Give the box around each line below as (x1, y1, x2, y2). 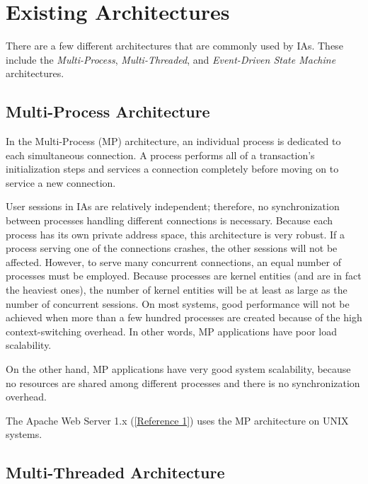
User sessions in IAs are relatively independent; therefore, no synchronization (6, 199, 340, 214)
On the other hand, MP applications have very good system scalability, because (6, 362, 351, 376)
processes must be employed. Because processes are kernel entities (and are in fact (6, 268, 362, 283)
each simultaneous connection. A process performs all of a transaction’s (6, 147, 315, 162)
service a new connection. (6, 175, 116, 190)
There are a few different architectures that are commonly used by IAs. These (6, 38, 343, 53)
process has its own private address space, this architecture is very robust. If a (6, 226, 345, 241)
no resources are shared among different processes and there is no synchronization (6, 375, 360, 390)
